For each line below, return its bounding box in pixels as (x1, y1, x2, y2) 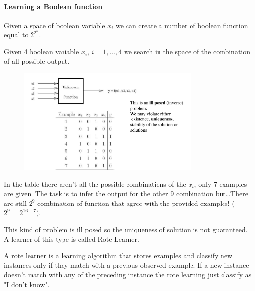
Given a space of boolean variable (4, 20, 105, 30)
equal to (4, 29, 29, 40)
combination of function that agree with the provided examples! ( (37, 198, 235, 208)
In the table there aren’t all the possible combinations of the (4, 178, 186, 189)
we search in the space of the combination (124, 46, 251, 57)
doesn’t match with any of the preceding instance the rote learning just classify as (4, 269, 252, 280)
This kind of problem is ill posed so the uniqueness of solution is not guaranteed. (4, 224, 248, 234)
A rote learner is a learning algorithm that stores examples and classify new (4, 250, 233, 261)
